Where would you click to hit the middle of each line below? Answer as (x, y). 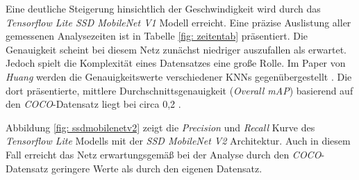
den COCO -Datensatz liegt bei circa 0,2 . (93, 104)
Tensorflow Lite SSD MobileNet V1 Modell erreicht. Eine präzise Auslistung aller (178, 22)
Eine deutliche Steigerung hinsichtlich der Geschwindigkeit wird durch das (163, 8)
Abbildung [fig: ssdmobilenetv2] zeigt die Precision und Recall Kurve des (160, 127)
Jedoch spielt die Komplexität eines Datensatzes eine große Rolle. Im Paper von (176, 63)
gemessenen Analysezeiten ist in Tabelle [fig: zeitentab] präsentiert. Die (157, 36)
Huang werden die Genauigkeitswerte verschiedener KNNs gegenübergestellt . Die (179, 76)
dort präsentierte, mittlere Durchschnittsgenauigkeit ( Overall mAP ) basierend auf (179, 90)
